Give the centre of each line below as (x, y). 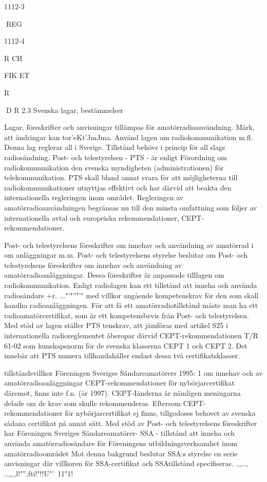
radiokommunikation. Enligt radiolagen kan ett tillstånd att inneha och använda (131, 285)
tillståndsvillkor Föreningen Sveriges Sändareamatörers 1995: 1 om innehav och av (133, 372)
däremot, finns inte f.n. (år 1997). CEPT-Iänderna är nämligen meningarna (122, 393)
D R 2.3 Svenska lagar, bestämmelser (65, 110)
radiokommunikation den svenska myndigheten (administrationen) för (114, 167)
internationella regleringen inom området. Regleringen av (94, 197)
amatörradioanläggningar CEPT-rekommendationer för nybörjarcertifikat (119, 383)
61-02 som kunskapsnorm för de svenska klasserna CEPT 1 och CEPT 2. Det (126, 345)
